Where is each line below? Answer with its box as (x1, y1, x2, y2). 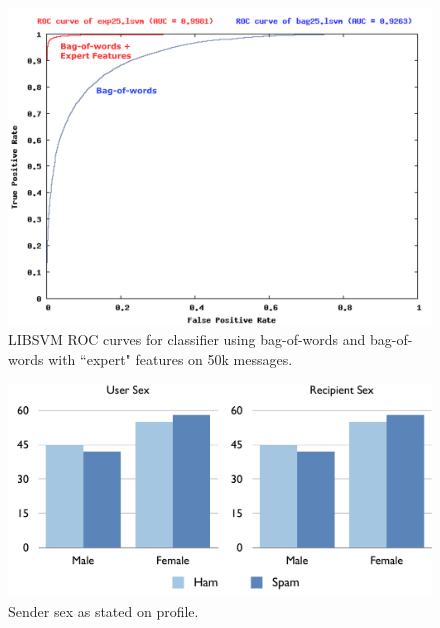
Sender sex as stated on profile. (8, 601, 199, 622)
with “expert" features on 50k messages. (48, 348, 293, 369)
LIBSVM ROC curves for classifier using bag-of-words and (8, 329, 366, 350)
